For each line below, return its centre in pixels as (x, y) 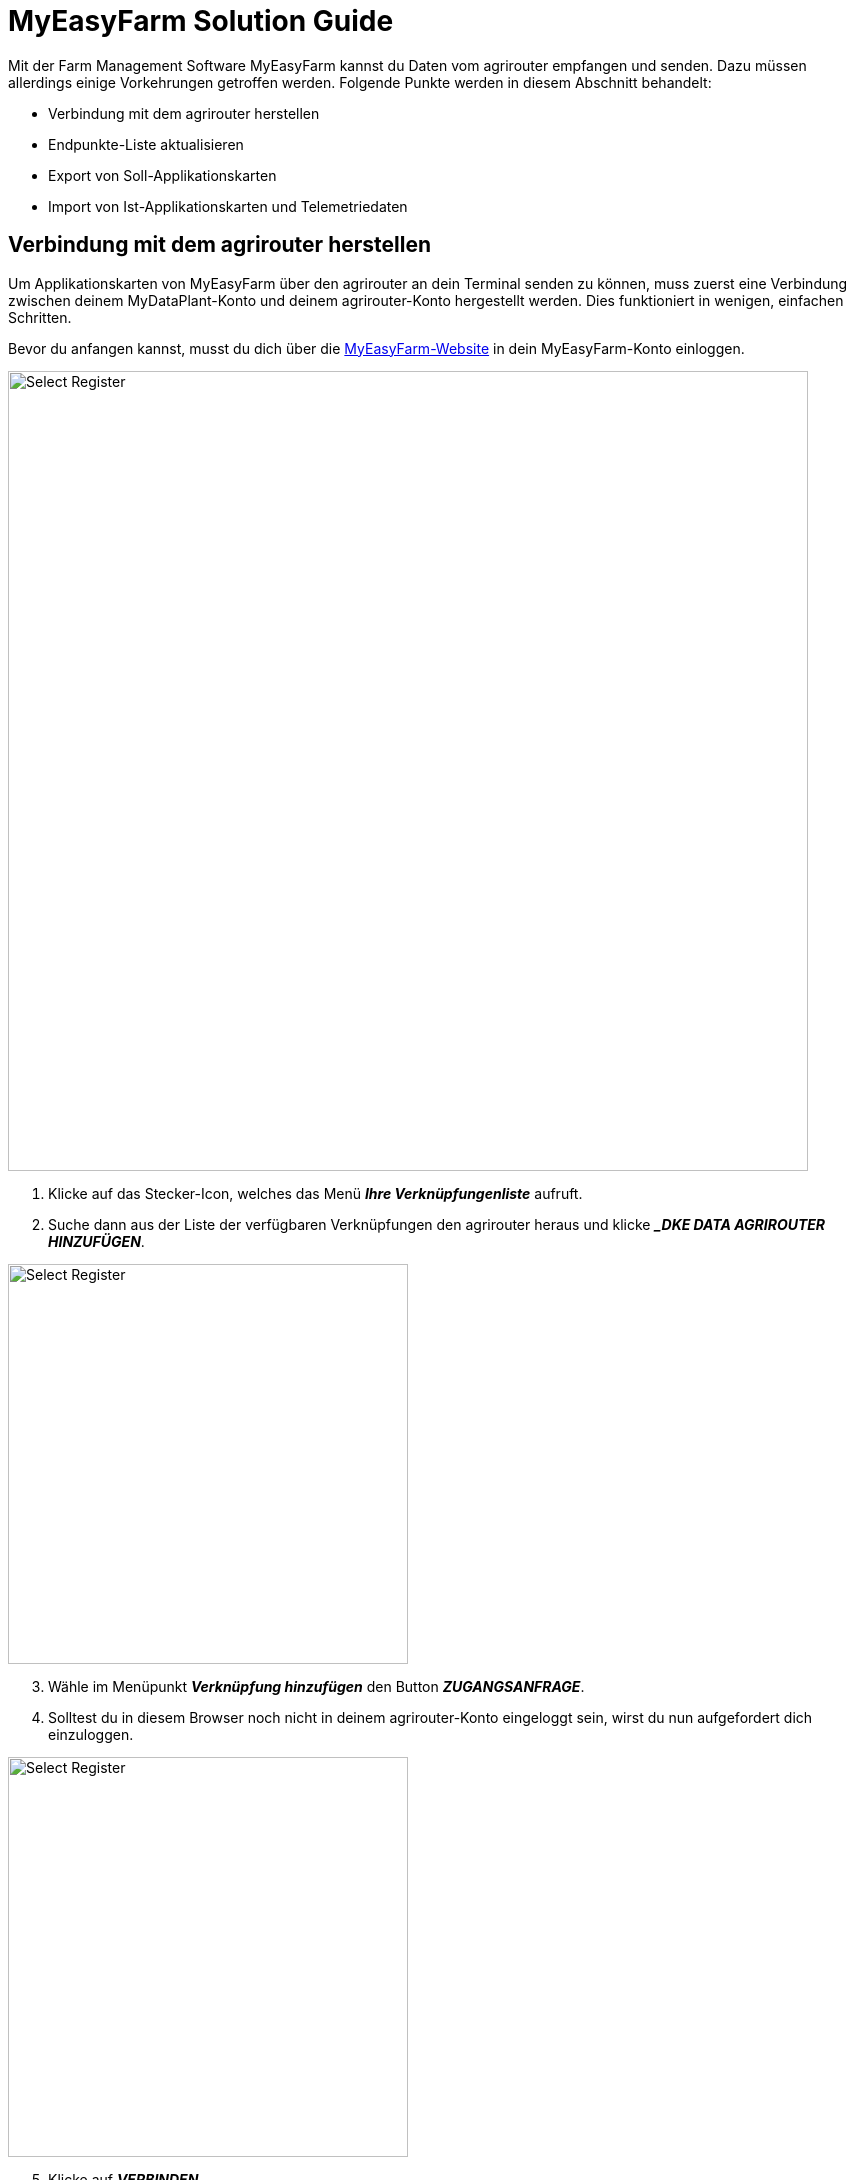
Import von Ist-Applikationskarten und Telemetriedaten (228, 206)
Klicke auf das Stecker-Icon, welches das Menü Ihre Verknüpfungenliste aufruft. (315, 1193)
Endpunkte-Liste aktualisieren (146, 144)
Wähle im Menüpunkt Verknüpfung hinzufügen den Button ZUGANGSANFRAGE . (316, 1686)
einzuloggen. (91, 1734)
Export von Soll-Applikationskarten (162, 175)
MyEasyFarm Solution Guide (201, 21)
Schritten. (40, 317)
